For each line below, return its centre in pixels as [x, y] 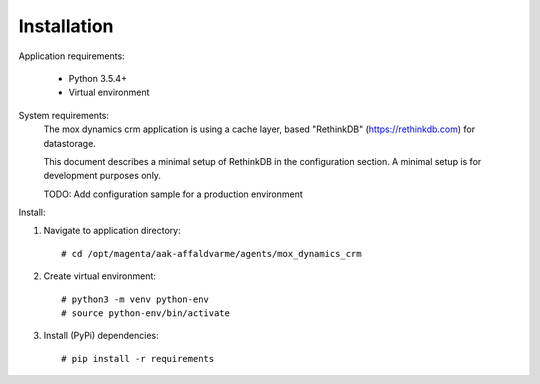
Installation [66, 26]
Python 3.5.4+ [97, 78]
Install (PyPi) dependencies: [101, 336]
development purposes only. [102, 176]
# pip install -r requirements [138, 358]
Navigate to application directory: [112, 231]
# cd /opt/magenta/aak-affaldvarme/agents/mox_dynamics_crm [211, 253]
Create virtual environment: [100, 276]
